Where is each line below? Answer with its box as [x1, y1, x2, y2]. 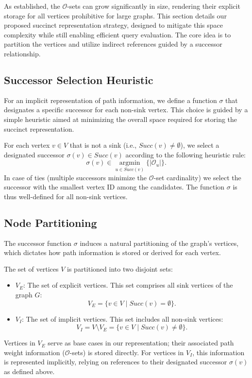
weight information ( [4, 347, 65, 357]
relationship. [4, 48, 41, 58]
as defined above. [4, 366, 55, 376]
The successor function [4, 238, 72, 248]
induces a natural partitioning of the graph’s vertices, [80, 238, 239, 248]
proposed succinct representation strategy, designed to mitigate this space [4, 20, 223, 30]
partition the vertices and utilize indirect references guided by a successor [4, 39, 222, 49]
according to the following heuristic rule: [125, 149, 246, 159]
